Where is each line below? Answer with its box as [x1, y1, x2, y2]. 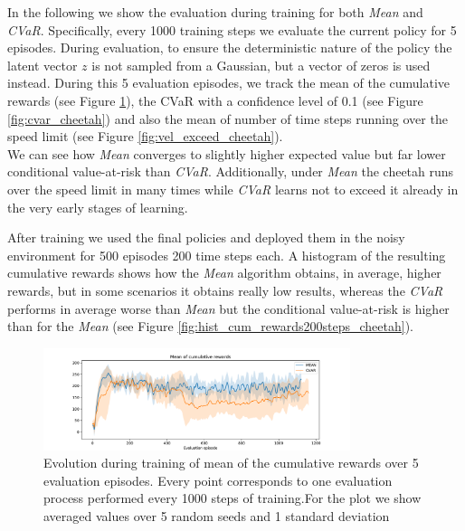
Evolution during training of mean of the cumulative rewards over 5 [43, 453, 419, 472]
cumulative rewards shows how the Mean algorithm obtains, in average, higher [7, 263, 441, 282]
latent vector [7, 55, 78, 74]
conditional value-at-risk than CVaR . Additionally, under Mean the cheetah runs [7, 162, 454, 181]
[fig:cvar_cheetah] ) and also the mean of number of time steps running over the [7, 109, 448, 128]
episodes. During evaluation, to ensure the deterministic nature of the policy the [7, 38, 452, 57]
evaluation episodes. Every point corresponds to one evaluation [43, 470, 393, 489]
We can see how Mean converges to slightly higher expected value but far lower [7, 144, 446, 163]
